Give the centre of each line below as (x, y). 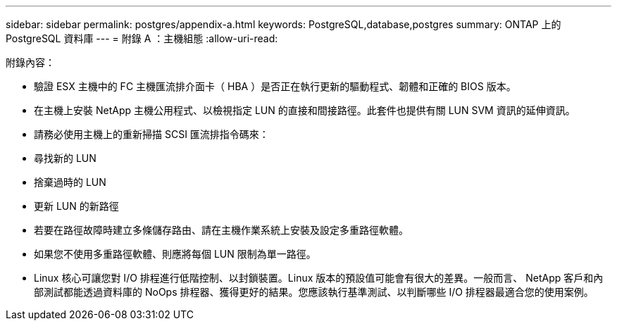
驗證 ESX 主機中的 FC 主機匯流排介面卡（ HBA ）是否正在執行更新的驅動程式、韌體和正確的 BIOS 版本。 (275, 86)
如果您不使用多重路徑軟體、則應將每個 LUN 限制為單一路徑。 (175, 254)
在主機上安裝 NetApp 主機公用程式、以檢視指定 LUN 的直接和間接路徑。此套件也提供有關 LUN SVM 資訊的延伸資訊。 (305, 110)
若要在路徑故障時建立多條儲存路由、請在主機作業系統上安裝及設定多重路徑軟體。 (221, 230)
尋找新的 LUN (65, 158)
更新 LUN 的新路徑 (76, 206)
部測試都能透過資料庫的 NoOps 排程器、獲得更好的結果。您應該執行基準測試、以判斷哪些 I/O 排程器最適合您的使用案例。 (314, 292)
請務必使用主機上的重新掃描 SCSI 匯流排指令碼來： (151, 134)
